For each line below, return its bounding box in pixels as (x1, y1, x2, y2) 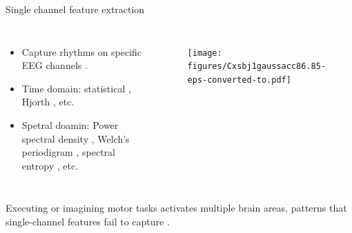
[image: (187, 48, 222, 58)
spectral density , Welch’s (21, 131, 130, 145)
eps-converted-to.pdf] (187, 74, 291, 85)
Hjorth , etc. (21, 94, 75, 109)
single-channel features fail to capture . (6, 214, 170, 228)
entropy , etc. (21, 158, 79, 172)
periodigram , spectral (21, 145, 115, 159)
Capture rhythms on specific (21, 44, 142, 59)
